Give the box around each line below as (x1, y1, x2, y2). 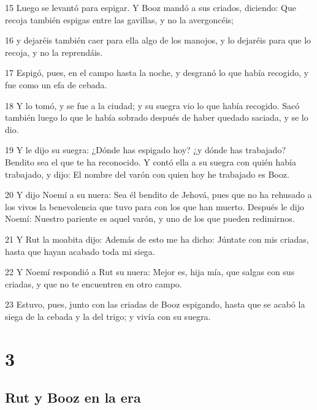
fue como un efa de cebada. (5, 78, 107, 91)
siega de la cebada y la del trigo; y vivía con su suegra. (5, 309, 211, 322)
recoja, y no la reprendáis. (5, 45, 103, 58)
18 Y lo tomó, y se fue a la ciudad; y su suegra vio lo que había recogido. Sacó (5, 99, 300, 112)
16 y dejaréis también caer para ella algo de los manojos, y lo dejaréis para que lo (5, 34, 311, 47)
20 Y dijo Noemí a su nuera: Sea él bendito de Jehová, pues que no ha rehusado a (5, 188, 312, 201)
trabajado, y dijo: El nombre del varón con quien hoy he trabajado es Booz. (5, 167, 289, 180)
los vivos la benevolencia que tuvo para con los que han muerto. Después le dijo (5, 200, 304, 213)
